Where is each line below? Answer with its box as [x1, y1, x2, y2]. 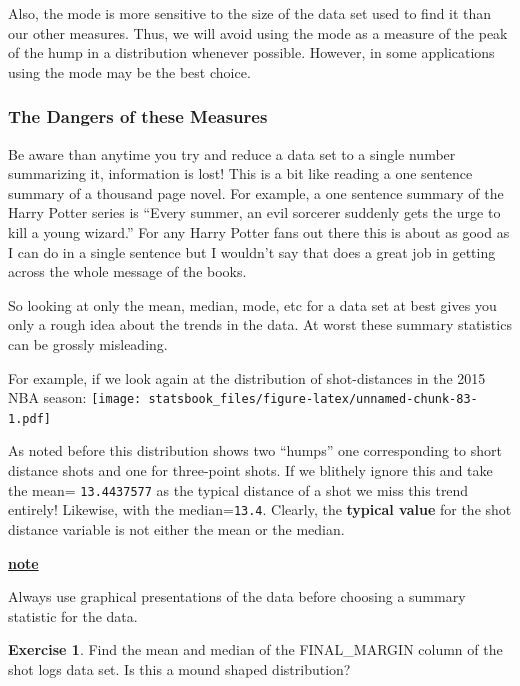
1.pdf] [8, 411, 51, 426]
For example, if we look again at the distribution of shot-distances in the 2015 [8, 367, 486, 388]
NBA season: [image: [8, 387, 142, 408]
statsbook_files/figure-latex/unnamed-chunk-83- [148, 392, 478, 407]
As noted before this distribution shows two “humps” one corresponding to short [8, 440, 502, 461]
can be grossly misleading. [8, 333, 168, 354]
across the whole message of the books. [8, 261, 247, 282]
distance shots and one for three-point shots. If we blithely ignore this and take [8, 460, 493, 481]
